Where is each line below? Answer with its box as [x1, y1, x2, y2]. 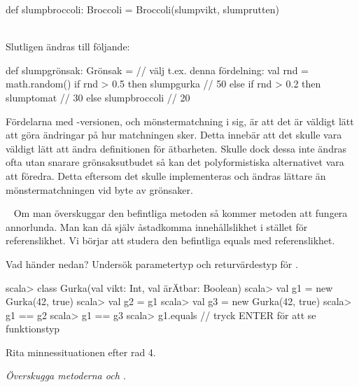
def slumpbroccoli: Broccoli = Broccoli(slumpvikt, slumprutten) [6, 2, 279, 16]
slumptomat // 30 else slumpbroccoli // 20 [6, 90, 190, 104]
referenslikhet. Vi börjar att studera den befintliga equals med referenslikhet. [6, 233, 335, 248]
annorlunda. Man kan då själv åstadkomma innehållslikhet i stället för [6, 219, 308, 234]
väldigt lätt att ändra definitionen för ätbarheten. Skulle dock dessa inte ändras [6, 141, 346, 155]
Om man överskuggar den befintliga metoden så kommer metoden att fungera [13, 206, 348, 220]
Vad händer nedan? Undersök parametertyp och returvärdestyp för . [6, 256, 298, 271]
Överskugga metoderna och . [6, 368, 127, 383]
